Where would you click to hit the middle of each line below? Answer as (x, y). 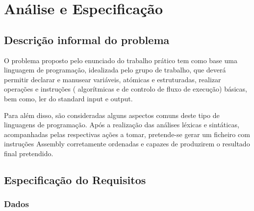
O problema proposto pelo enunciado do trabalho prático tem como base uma (121, 60)
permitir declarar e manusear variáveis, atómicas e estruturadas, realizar (113, 79)
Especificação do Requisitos (75, 179)
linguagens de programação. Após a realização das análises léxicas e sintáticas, (122, 125)
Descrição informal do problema (87, 39)
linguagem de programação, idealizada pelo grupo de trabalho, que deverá (115, 70)
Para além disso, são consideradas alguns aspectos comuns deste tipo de (112, 115)
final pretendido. (29, 153)
